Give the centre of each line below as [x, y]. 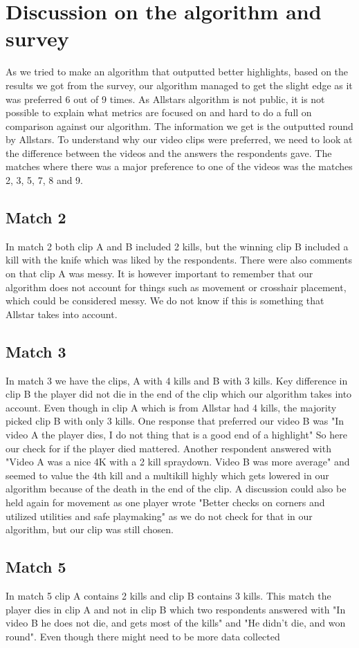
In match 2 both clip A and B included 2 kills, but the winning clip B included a [177, 246]
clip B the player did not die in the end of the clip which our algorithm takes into [179, 394]
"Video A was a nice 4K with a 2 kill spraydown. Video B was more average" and [178, 462]
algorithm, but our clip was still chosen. [90, 529]
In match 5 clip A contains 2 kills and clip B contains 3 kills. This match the [168, 595]
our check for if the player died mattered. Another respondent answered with [168, 448]
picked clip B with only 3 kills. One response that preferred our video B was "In [175, 421]
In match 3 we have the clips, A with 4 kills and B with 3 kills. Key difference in [177, 380]
